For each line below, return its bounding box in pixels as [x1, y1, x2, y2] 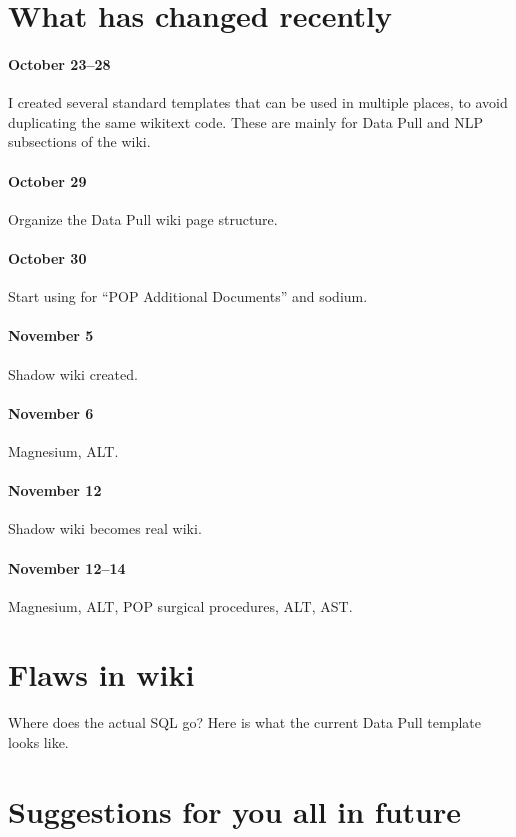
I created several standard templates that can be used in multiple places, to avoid [8, 92, 508, 113]
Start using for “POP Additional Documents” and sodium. [8, 286, 368, 307]
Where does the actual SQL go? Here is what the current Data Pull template [8, 712, 481, 733]
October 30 [8, 247, 87, 268]
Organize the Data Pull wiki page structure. [8, 208, 278, 229]
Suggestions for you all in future [8, 790, 462, 831]
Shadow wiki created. [8, 363, 138, 384]
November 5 [8, 325, 94, 346]
